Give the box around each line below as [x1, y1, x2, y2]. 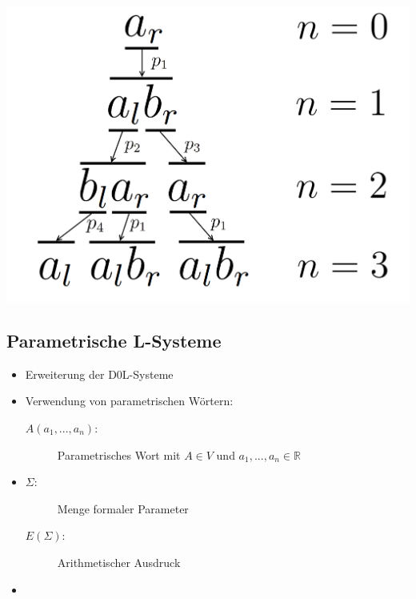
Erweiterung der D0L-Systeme [25, 365, 174, 382]
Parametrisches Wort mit [57, 446, 181, 463]
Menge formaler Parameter [57, 500, 189, 517]
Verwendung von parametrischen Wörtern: [25, 392, 234, 409]
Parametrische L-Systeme [6, 328, 222, 352]
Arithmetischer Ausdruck [57, 553, 181, 570]
